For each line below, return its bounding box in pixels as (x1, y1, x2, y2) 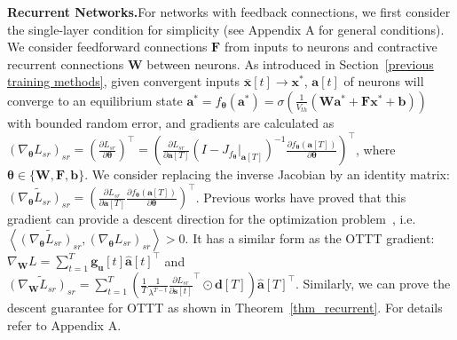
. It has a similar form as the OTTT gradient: (185, 228, 435, 247)
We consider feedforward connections (7, 37, 208, 56)
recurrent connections (7, 54, 124, 73)
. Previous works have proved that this (195, 187, 406, 206)
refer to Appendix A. (7, 315, 122, 334)
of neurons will (343, 72, 424, 91)
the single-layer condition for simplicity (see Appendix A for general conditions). (7, 20, 445, 38)
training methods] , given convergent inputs (7, 72, 240, 91)
